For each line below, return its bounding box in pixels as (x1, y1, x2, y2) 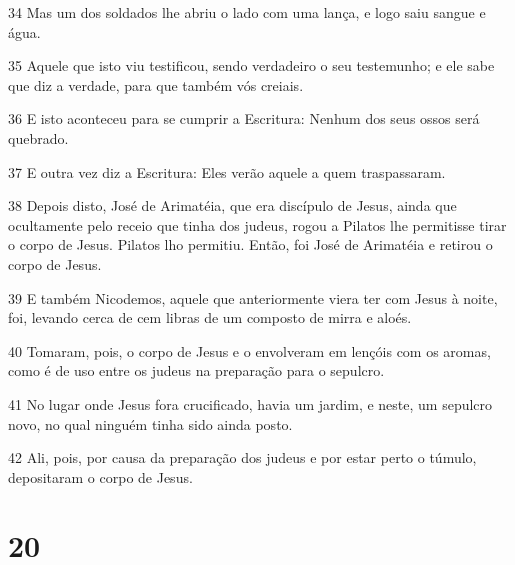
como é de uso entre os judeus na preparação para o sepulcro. (8, 360, 385, 381)
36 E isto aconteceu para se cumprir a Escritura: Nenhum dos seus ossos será (8, 108, 480, 129)
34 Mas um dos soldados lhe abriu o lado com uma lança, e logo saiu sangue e (8, 2, 486, 22)
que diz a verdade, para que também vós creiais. (8, 74, 304, 95)
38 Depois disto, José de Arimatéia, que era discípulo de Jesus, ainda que (8, 195, 457, 216)
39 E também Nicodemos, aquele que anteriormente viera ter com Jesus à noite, (8, 287, 498, 308)
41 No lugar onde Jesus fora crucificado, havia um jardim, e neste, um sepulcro (8, 393, 493, 414)
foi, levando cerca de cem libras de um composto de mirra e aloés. (8, 307, 412, 328)
